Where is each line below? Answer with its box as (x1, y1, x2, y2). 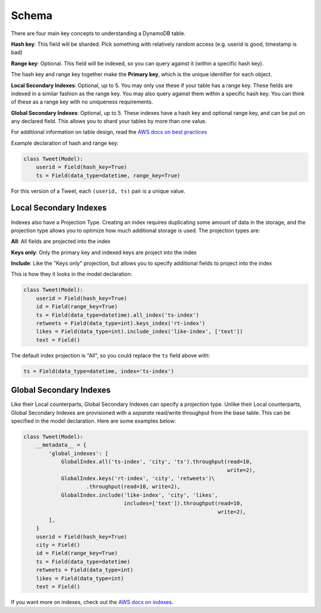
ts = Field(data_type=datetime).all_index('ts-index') (36, 311, 199, 318)
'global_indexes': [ (48, 450, 109, 456)
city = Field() (36, 542, 80, 549)
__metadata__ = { (36, 442, 87, 449)
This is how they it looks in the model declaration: (11, 271, 133, 278)
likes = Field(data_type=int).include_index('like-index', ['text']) (36, 328, 243, 335)
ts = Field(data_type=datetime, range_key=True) (36, 172, 181, 179)
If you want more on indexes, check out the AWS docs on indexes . (11, 599, 174, 606)
